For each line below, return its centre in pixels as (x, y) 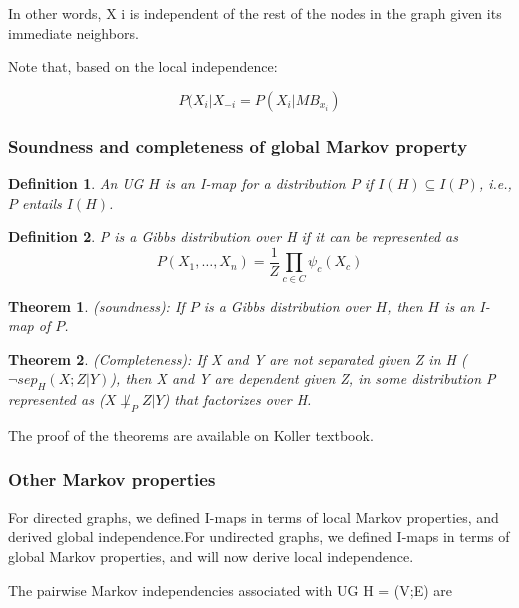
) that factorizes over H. (237, 399)
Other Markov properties (112, 479)
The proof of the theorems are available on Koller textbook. (191, 434)
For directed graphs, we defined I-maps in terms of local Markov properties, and (253, 516)
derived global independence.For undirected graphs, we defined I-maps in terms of (259, 536)
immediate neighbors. (73, 32)
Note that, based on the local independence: (143, 66)
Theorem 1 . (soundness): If (96, 305)
